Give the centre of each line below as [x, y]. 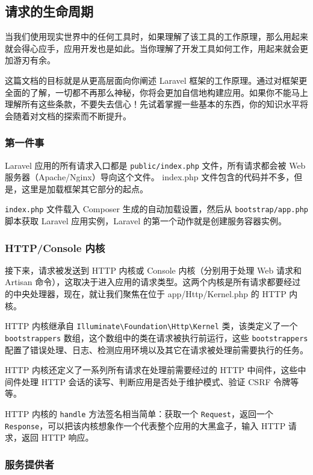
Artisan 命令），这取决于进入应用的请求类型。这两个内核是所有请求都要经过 [153, 282]
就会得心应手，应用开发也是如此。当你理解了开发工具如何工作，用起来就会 [152, 48]
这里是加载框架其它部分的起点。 [85, 188]
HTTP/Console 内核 [55, 247]
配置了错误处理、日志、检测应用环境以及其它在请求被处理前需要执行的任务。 [156, 349]
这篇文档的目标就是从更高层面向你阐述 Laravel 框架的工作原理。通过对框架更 [156, 80]
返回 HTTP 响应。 [57, 437]
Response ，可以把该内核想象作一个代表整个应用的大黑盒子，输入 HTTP [145, 425]
